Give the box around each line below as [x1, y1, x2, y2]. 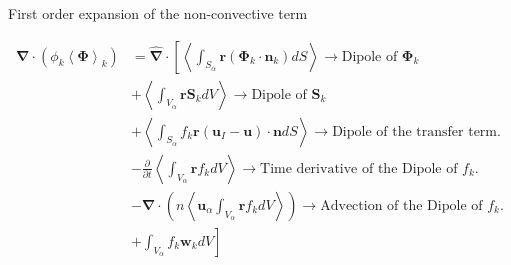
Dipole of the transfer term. [332, 124, 501, 139]
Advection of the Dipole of [320, 198, 483, 213]
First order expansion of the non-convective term [8, 3, 308, 23]
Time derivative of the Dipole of [260, 161, 458, 176]
